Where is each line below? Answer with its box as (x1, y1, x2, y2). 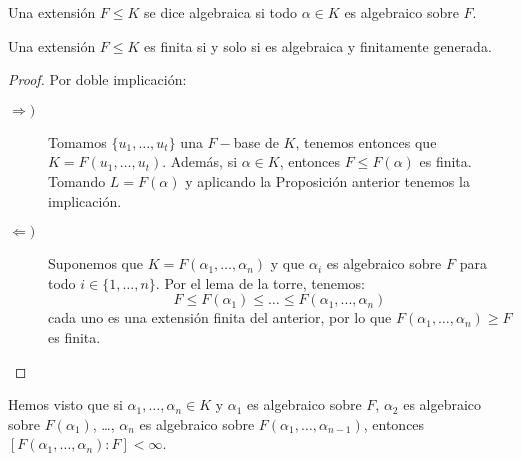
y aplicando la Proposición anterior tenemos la (185, 170, 470, 191)
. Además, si (162, 151, 238, 172)
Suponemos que (48, 253, 143, 274)
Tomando (48, 170, 106, 191)
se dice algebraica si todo (144, 2, 298, 22)
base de (233, 131, 279, 152)
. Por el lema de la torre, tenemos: (155, 272, 366, 293)
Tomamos (48, 131, 107, 152)
